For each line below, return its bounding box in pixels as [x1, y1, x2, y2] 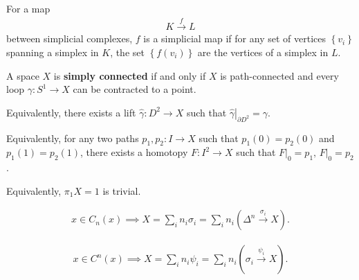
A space [6, 68, 39, 82]
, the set [110, 45, 145, 60]
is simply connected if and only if [53, 68, 206, 82]
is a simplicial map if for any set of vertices [143, 31, 326, 46]
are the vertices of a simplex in [197, 45, 329, 60]
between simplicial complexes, [6, 31, 133, 46]
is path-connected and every [220, 68, 339, 82]
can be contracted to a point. [73, 82, 196, 96]
